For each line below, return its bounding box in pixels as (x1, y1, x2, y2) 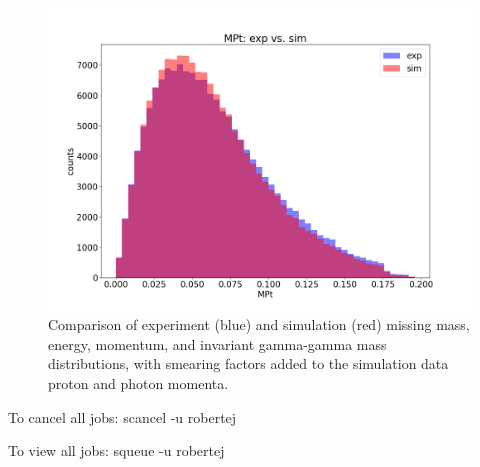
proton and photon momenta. (48, 373, 229, 394)
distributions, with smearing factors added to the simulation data (48, 353, 449, 374)
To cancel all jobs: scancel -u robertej (8, 406, 237, 427)
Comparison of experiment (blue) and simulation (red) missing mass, (48, 314, 470, 335)
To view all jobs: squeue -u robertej (8, 440, 225, 461)
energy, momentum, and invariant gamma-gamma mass (48, 333, 387, 354)
